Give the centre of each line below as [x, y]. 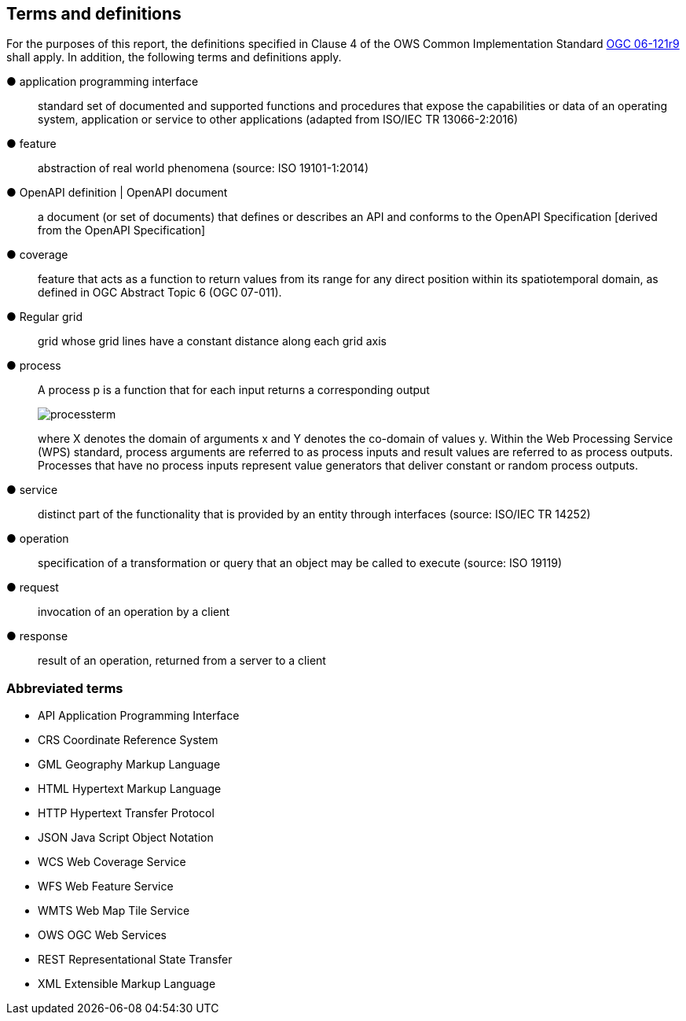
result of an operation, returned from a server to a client [182, 661]
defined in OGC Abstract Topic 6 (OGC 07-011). [160, 293]
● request [33, 588]
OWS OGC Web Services [102, 935]
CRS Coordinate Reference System [128, 740]
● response [37, 636]
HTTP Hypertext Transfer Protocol [126, 813]
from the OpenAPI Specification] [122, 230]
